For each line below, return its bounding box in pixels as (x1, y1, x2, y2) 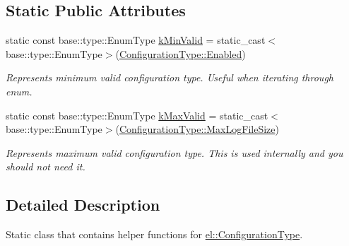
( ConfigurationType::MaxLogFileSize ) (115, 122, 279, 136)
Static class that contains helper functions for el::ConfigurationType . (6, 227, 303, 242)
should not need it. (6, 159, 85, 174)
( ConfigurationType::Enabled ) (115, 46, 246, 61)
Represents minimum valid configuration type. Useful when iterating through (6, 70, 333, 85)
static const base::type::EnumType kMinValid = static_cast (6, 33, 266, 47)
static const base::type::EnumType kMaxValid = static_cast (6, 107, 268, 122)
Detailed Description (6, 194, 160, 216)
